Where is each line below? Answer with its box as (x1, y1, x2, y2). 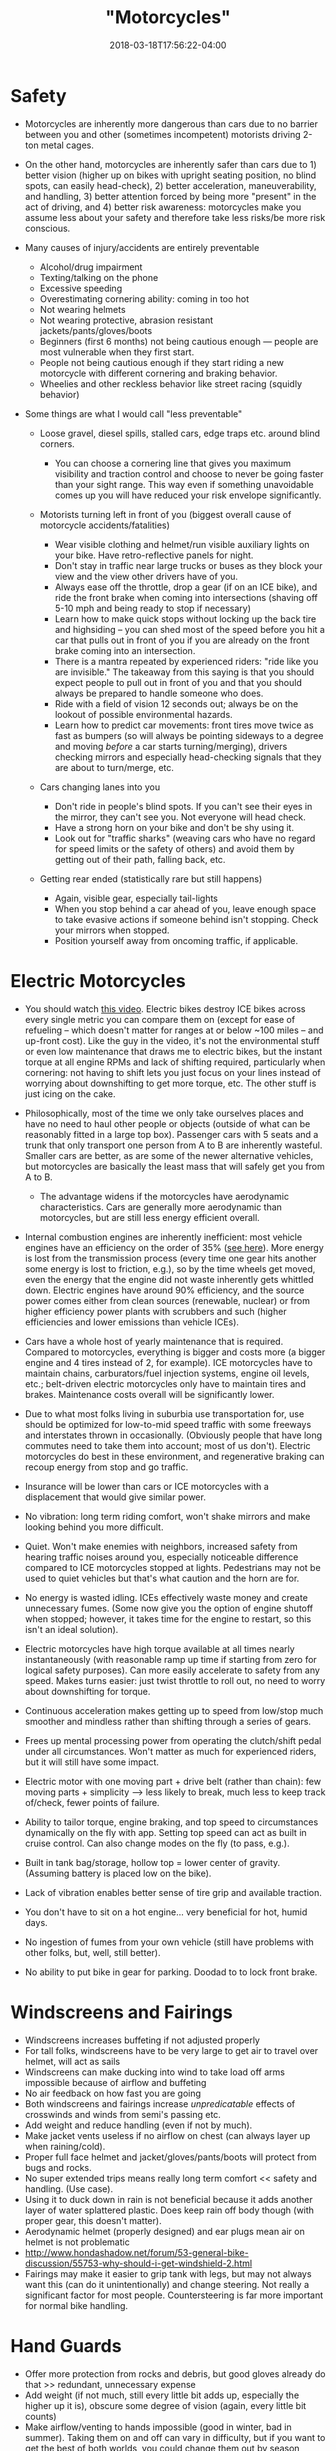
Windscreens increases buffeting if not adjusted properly (24, 2034, 260, 2046)
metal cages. (40, 139, 95, 151)
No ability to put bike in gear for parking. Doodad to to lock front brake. (24, 1966, 318, 1978)
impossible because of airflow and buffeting (24, 2076, 207, 2088)
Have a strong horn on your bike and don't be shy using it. (54, 821, 295, 833)
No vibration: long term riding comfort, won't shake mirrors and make (24, 1510, 311, 1522)
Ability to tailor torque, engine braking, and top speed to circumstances (24, 1816, 319, 1828)
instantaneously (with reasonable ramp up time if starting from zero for (24, 1653, 317, 1665)
